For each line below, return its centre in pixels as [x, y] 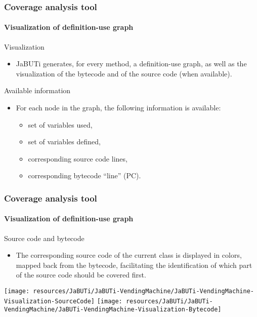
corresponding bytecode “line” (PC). [84, 175]
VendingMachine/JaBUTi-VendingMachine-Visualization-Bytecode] [113, 310]
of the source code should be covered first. [81, 275]
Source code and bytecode [44, 238]
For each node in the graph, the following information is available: [118, 108]
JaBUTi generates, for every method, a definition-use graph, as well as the [131, 64]
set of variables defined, [64, 142]
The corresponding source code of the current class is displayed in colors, [129, 255]
